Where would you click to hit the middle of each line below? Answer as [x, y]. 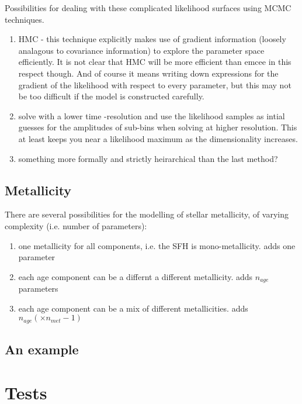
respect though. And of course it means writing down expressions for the [148, 73]
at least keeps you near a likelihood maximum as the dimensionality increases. [158, 138]
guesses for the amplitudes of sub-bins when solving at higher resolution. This [158, 127]
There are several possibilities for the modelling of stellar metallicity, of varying [147, 214]
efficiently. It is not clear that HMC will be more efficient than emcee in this [155, 62]
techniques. [25, 19]
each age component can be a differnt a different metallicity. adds [136, 276]
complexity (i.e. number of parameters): [76, 225]
